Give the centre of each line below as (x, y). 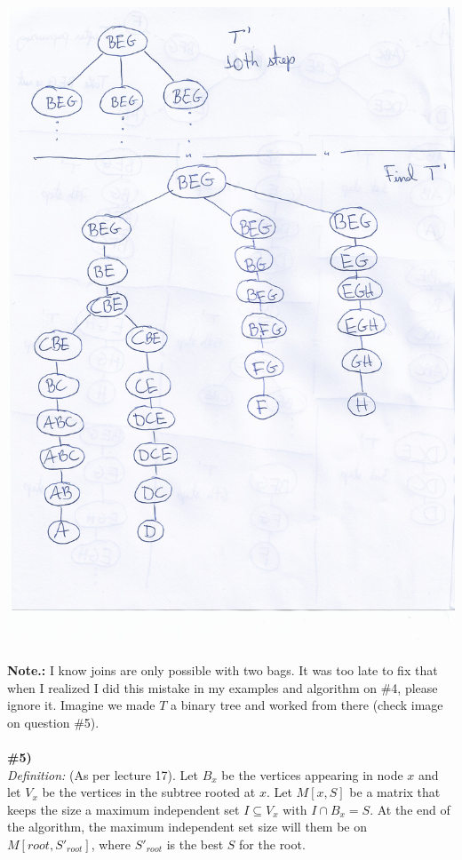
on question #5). (53, 722)
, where (111, 844)
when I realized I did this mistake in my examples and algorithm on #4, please (223, 687)
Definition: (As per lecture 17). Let (103, 774)
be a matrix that (395, 792)
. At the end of (410, 809)
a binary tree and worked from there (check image (307, 705)
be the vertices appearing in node (312, 774)
